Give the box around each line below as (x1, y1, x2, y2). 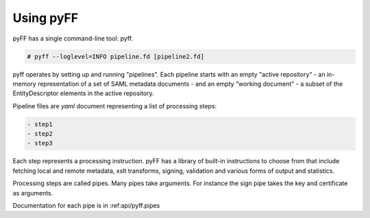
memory (12, 80, 37, 88)
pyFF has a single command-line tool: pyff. (12, 34, 134, 43)
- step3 (27, 139, 53, 147)
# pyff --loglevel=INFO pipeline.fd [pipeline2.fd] (27, 52, 205, 60)
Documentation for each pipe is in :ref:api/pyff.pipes (12, 202, 160, 209)
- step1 (27, 120, 53, 128)
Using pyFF (12, 10, 79, 25)
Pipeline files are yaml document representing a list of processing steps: (12, 101, 217, 110)
